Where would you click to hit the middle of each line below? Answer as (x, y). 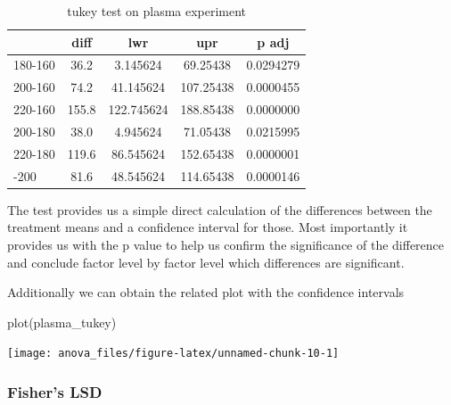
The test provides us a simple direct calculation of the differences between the (220, 209)
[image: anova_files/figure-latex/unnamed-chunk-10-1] (173, 354)
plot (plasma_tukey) (62, 322)
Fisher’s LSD (55, 391)
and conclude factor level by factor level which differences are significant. (206, 262)
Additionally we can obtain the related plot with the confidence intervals (206, 292)
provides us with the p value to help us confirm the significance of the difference (226, 244)
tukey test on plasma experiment (157, 11)
